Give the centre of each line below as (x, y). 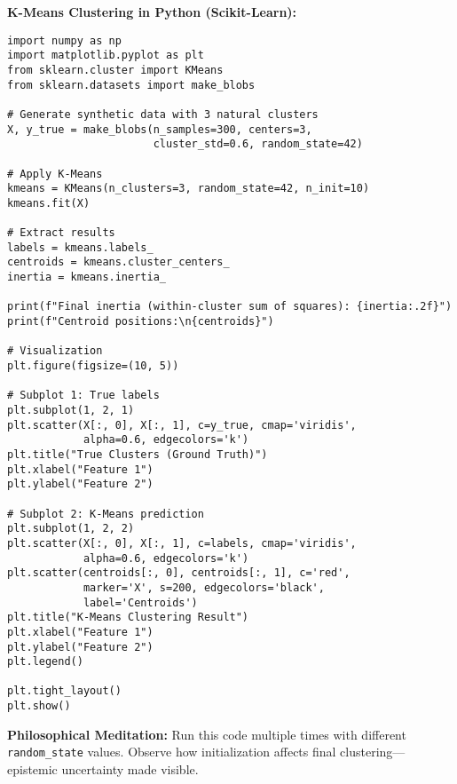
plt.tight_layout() (64, 691)
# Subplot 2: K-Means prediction (106, 514)
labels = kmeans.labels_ (80, 247)
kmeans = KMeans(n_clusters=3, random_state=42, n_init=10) (189, 189)
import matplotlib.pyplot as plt (106, 55)
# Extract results (61, 233)
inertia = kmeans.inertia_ (87, 277)
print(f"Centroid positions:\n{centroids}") (141, 322)
